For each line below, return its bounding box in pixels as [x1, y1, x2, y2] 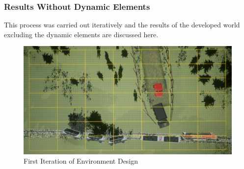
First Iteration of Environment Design [24, 156, 138, 166]
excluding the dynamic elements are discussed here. [4, 29, 159, 39]
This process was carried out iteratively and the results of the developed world [4, 20, 240, 30]
